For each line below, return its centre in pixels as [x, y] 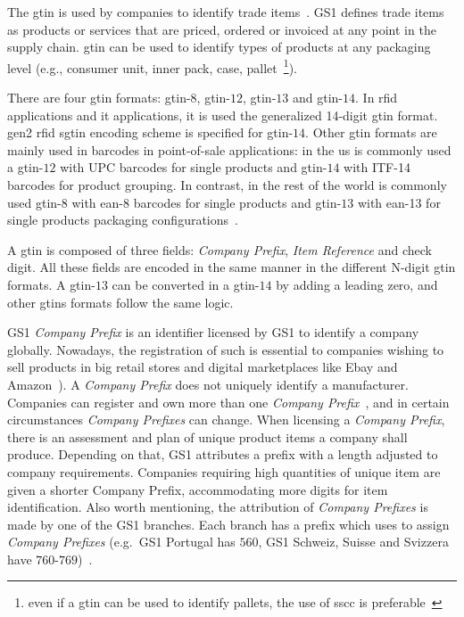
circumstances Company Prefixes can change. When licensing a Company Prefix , [226, 420]
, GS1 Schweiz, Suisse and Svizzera [353, 542]
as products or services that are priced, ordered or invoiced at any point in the [222, 29]
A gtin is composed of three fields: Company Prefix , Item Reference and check [220, 249]
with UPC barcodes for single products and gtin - [194, 167]
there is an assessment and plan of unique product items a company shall [207, 436]
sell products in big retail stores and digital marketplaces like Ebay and [203, 367]
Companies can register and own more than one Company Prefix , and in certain [228, 402]
